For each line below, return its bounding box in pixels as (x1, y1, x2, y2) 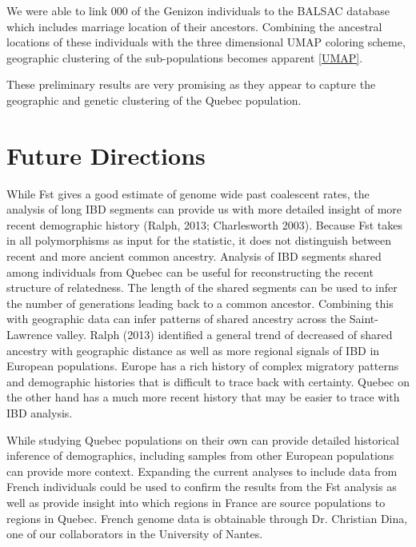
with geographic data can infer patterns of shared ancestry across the (6, 310, 346, 327)
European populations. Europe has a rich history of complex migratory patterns (6, 357, 399, 374)
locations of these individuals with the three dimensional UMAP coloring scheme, (6, 34, 406, 50)
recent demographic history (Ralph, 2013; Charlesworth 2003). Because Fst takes (6, 216, 403, 233)
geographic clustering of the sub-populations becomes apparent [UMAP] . (6, 49, 363, 66)
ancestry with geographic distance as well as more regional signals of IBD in (6, 341, 380, 358)
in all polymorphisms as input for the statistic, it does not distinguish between (6, 232, 391, 249)
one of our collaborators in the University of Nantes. (6, 525, 263, 542)
